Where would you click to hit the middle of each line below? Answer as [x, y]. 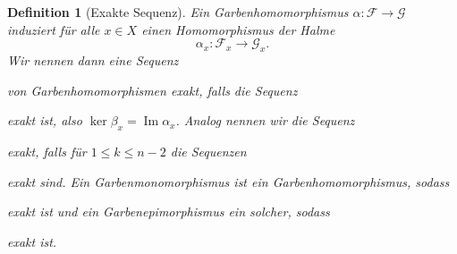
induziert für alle [54, 29]
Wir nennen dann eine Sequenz [93, 59]
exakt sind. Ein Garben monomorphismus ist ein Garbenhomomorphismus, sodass [228, 181]
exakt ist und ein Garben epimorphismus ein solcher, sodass [169, 212]
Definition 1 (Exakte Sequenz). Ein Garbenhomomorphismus [178, 12]
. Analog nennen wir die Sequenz [265, 120]
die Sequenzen [208, 151]
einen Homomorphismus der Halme [238, 29]
